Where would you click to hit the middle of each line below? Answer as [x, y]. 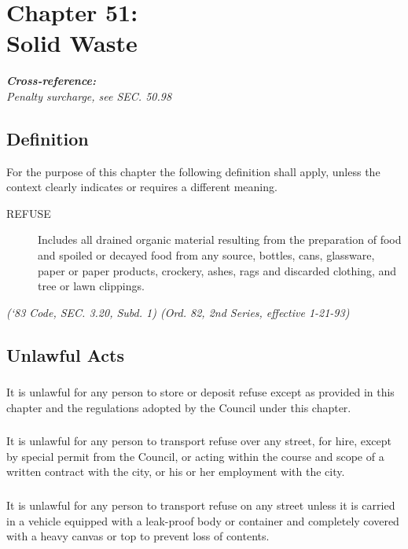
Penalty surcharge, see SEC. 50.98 [89, 96]
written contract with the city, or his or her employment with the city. [176, 472]
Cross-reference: [51, 81]
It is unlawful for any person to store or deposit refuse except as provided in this [200, 392]
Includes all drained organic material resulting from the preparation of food [220, 239]
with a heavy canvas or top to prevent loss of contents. [138, 536]
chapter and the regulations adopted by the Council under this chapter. [179, 407]
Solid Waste [72, 43]
